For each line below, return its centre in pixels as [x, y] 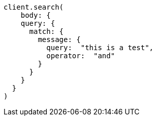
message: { [59, 39]
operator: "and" [81, 56]
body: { [36, 15]
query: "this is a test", [100, 48]
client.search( [34, 7]
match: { [46, 31]
